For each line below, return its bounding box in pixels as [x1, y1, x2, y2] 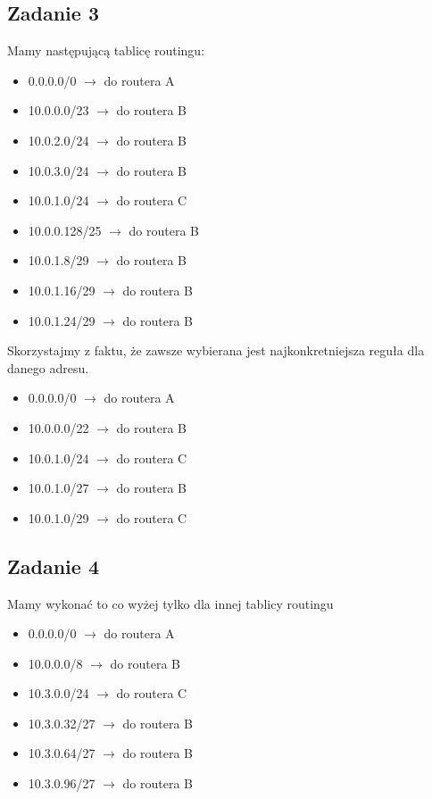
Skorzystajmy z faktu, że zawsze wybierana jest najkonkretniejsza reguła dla [7, 341, 425, 360]
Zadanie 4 [7, 552, 99, 579]
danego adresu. [7, 358, 89, 377]
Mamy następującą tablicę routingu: [7, 41, 205, 60]
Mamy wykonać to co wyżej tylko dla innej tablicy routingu [7, 594, 334, 612]
